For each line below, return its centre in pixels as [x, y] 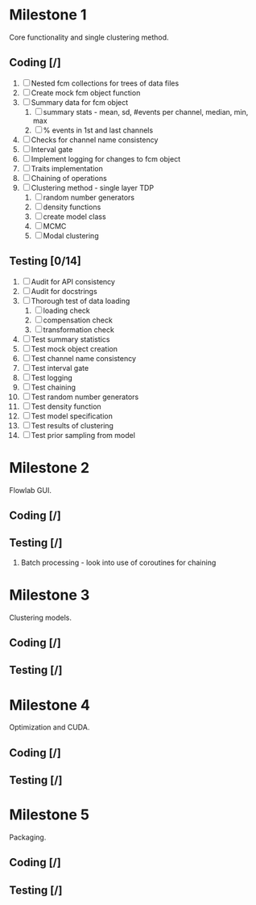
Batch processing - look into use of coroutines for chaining [118, 562]
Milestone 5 [49, 815]
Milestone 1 [48, 15]
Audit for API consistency [73, 281]
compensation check [78, 320]
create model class [75, 217]
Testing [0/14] [45, 261]
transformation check [79, 330]
